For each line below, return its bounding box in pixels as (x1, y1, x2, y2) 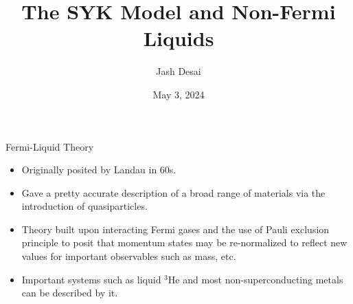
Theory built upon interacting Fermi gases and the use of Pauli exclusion (21, 221, 330, 236)
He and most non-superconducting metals (168, 272, 343, 286)
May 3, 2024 (152, 87, 205, 101)
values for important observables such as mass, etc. (21, 249, 236, 263)
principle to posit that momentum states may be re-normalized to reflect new (21, 235, 348, 250)
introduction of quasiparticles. (21, 199, 148, 213)
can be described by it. (21, 285, 118, 300)
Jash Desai (156, 64, 201, 78)
